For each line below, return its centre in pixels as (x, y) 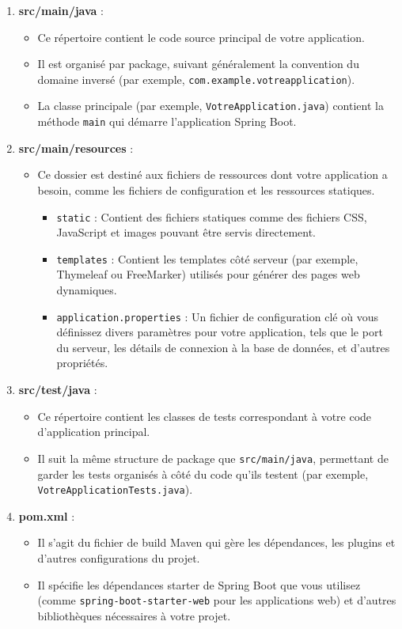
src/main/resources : (76, 148)
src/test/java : (58, 390)
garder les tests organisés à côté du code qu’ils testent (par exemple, (203, 474)
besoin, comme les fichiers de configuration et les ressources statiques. (206, 189)
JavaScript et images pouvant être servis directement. (186, 232)
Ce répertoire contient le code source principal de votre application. (201, 37)
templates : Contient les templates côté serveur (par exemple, (207, 258)
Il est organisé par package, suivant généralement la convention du (198, 64)
